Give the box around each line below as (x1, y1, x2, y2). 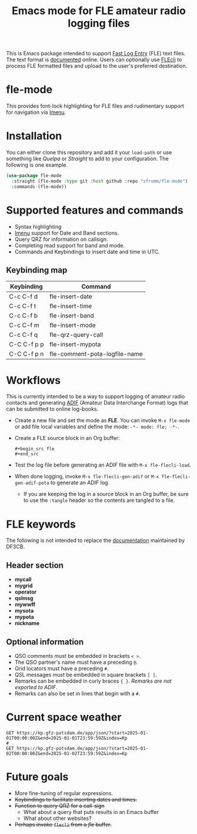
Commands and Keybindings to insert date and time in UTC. (14, 248, 160, 255)
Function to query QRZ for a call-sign (14, 802, 105, 809)
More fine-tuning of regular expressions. (14, 789, 113, 796)
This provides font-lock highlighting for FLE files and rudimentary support (6, 102, 184, 110)
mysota (14, 607, 34, 614)
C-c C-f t (9, 302, 36, 310)
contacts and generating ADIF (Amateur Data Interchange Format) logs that (6, 399, 188, 406)
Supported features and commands (6, 203, 184, 217)
